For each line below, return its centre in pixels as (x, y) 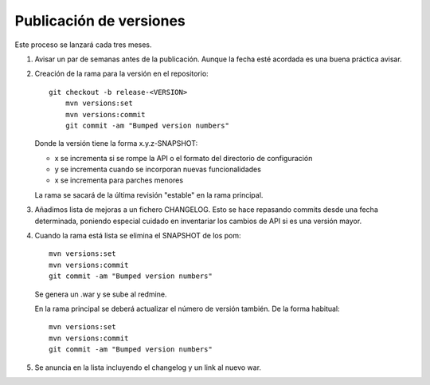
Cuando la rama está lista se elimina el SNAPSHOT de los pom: (138, 236)
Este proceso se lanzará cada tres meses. (83, 45)
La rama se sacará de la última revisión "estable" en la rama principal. (149, 194)
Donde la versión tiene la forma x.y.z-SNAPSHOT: (116, 143)
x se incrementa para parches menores (119, 180)
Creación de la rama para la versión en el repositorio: (121, 74)
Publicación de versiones (100, 21)
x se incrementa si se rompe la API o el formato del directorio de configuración (184, 158)
